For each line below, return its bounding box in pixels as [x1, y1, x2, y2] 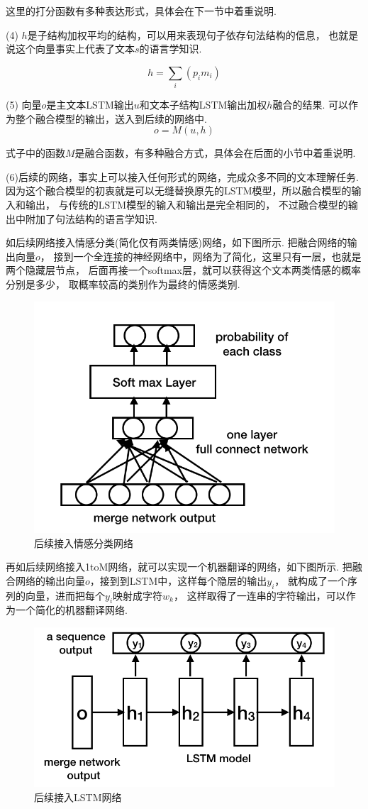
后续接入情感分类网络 [34, 535, 133, 550]
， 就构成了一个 [274, 573, 347, 588]
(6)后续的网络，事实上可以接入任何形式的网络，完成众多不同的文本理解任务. [6, 169, 359, 184]
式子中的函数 [6, 145, 65, 160]
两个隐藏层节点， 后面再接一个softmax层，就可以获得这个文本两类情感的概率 [6, 263, 361, 277]
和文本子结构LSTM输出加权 [139, 97, 267, 112]
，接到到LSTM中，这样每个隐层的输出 [89, 573, 267, 588]
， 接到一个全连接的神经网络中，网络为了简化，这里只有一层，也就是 [40, 248, 362, 263]
